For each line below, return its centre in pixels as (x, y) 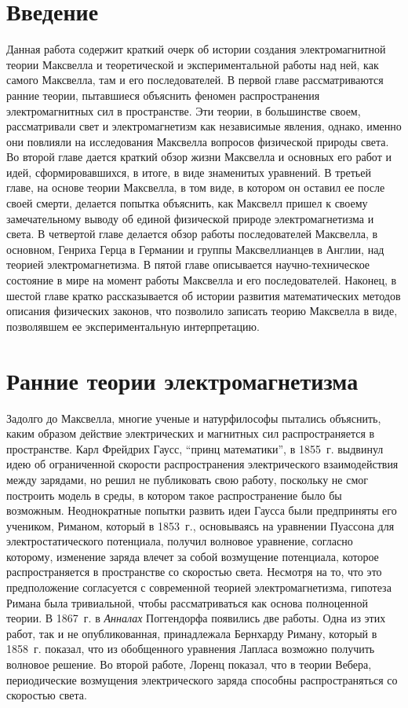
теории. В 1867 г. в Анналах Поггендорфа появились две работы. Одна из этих (196, 618)
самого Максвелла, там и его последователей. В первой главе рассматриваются (195, 80)
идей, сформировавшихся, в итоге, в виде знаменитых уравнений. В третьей (189, 172)
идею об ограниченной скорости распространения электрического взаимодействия (202, 464)
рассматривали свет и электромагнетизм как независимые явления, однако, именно (204, 126)
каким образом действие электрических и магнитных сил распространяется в (191, 433)
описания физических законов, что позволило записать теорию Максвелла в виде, (202, 311)
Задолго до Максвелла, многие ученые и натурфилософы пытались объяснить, (194, 418)
